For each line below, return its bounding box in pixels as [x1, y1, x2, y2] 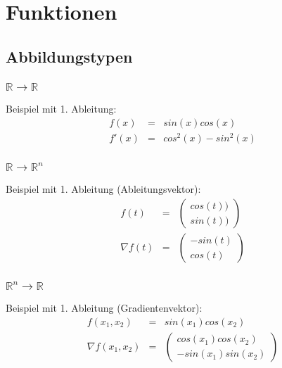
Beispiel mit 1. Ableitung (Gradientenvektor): [6, 300, 203, 315]
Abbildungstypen [6, 45, 133, 67]
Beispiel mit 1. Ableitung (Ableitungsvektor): [6, 182, 201, 196]
